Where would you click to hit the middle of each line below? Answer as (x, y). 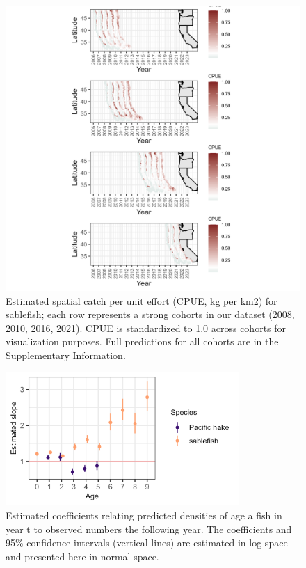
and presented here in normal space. (82, 556)
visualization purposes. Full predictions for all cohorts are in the (142, 341)
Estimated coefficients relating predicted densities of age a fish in (144, 515)
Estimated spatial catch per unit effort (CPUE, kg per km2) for (142, 300)
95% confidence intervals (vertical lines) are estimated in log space (147, 543)
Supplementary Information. (66, 355)
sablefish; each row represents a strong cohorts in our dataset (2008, (150, 314)
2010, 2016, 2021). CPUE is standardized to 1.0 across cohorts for (146, 328)
